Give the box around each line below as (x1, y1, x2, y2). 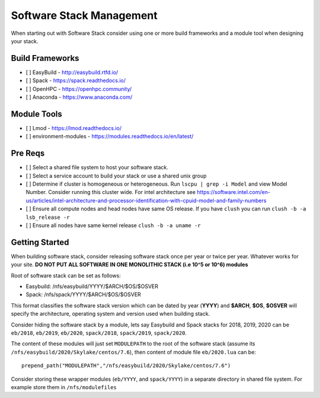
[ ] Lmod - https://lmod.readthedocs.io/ (25, 124, 121, 131)
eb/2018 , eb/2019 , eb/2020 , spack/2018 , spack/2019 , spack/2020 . (11, 329, 187, 336)
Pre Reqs (11, 148, 45, 158)
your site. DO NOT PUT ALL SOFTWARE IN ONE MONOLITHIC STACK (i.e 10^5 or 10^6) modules (11, 261, 248, 268)
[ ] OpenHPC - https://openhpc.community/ (25, 85, 132, 92)
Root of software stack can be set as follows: (11, 272, 121, 279)
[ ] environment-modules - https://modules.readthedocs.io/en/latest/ (25, 133, 194, 140)
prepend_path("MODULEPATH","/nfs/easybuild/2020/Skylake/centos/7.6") (21, 363, 231, 369)
